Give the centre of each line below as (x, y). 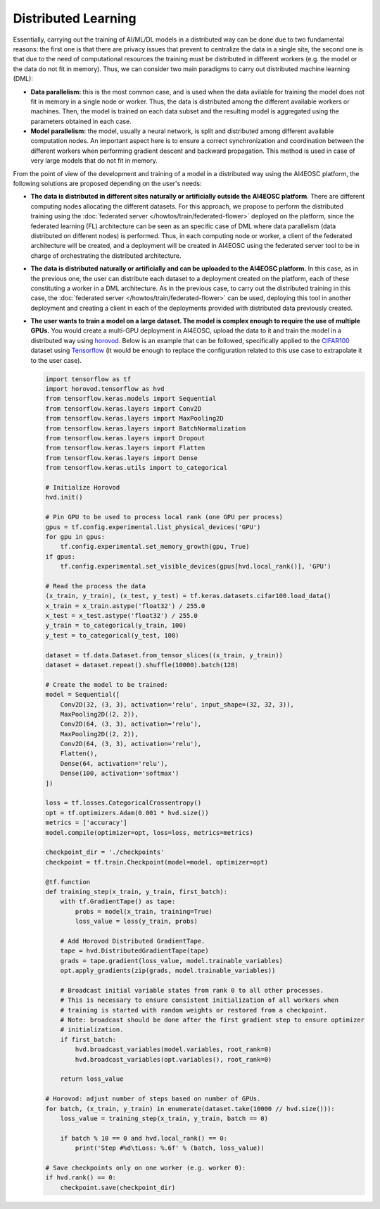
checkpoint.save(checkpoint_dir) (118, 1188)
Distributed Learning (75, 18)
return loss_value (92, 1079)
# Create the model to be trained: (107, 684)
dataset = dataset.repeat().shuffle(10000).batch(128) (142, 665)
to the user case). (56, 360)
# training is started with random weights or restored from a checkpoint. (194, 1010)
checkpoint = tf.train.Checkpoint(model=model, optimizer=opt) (157, 862)
